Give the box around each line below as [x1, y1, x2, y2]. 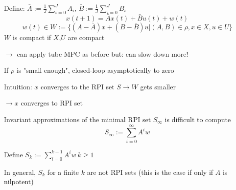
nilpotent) [4, 176, 34, 187]
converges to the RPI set [40, 81, 115, 91]
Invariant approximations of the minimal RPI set [4, 114, 151, 124]
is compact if [12, 32, 51, 42]
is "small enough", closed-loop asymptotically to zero [16, 65, 174, 75]
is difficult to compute [165, 114, 231, 124]
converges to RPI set [21, 98, 83, 108]
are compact [68, 32, 105, 42]
